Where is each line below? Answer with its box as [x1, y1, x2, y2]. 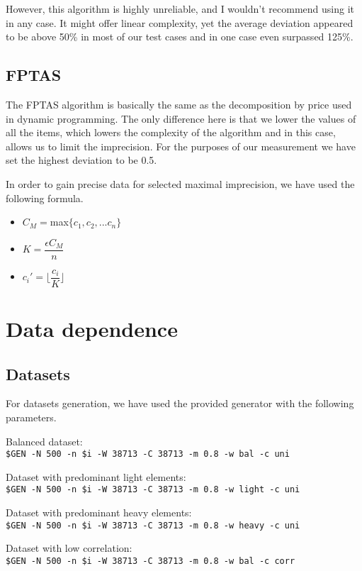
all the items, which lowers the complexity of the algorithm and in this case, [6, 125, 336, 140]
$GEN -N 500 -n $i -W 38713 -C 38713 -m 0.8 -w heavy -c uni [6, 520, 300, 531]
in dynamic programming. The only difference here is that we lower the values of [6, 111, 356, 126]
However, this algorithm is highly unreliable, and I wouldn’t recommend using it [6, 1, 354, 16]
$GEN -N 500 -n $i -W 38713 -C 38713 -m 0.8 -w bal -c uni [6, 449, 290, 460]
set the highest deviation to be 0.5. [6, 153, 157, 167]
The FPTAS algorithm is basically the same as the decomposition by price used [6, 96, 352, 111]
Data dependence [6, 314, 178, 343]
